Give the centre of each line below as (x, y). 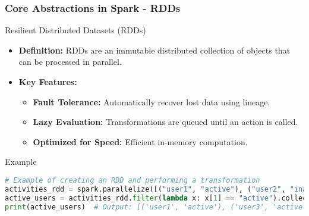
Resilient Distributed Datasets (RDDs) (75, 30)
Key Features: (48, 82)
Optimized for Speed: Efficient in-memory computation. (140, 141)
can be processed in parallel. (70, 62)
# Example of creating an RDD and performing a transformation (133, 180)
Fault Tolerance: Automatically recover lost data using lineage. (152, 101)
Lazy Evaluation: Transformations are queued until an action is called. (165, 122)
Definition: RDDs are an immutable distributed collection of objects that (154, 50)
